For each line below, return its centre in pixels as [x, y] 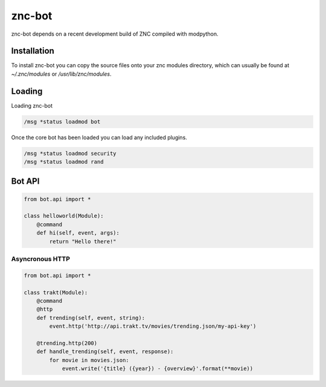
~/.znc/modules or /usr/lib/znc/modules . [61, 74]
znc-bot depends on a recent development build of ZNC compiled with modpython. [115, 34]
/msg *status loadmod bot [62, 122]
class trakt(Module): [56, 292]
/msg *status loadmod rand [64, 162]
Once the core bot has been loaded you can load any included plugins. [99, 137]
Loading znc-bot [32, 105]
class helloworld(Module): [64, 216]
